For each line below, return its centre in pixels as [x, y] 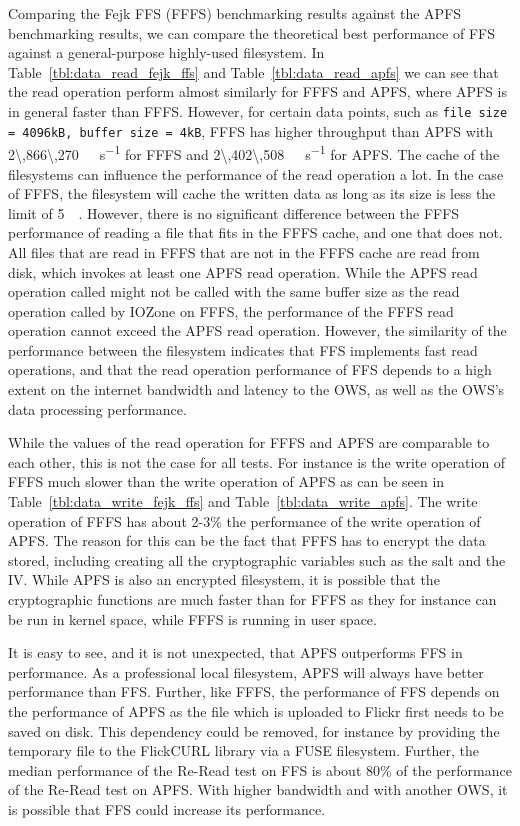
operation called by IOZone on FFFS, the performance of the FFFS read [231, 310]
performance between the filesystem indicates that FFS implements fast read [243, 349]
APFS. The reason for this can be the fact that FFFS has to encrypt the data [247, 540]
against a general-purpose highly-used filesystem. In [166, 52]
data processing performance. [97, 408]
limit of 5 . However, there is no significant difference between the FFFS [234, 212]
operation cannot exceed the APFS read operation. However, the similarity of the [257, 330]
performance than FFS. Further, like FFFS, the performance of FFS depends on [254, 691]
